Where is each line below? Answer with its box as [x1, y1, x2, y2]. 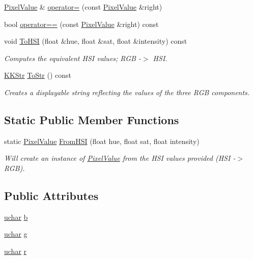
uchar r [4, 245, 27, 256]
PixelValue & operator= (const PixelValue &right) [4, 2, 162, 12]
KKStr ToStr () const [4, 70, 72, 80]
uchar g [4, 228, 27, 239]
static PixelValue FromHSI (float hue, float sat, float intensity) [4, 135, 200, 146]
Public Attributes [4, 187, 99, 203]
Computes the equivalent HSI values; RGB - [4, 52, 141, 63]
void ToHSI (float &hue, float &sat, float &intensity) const [4, 36, 187, 46]
